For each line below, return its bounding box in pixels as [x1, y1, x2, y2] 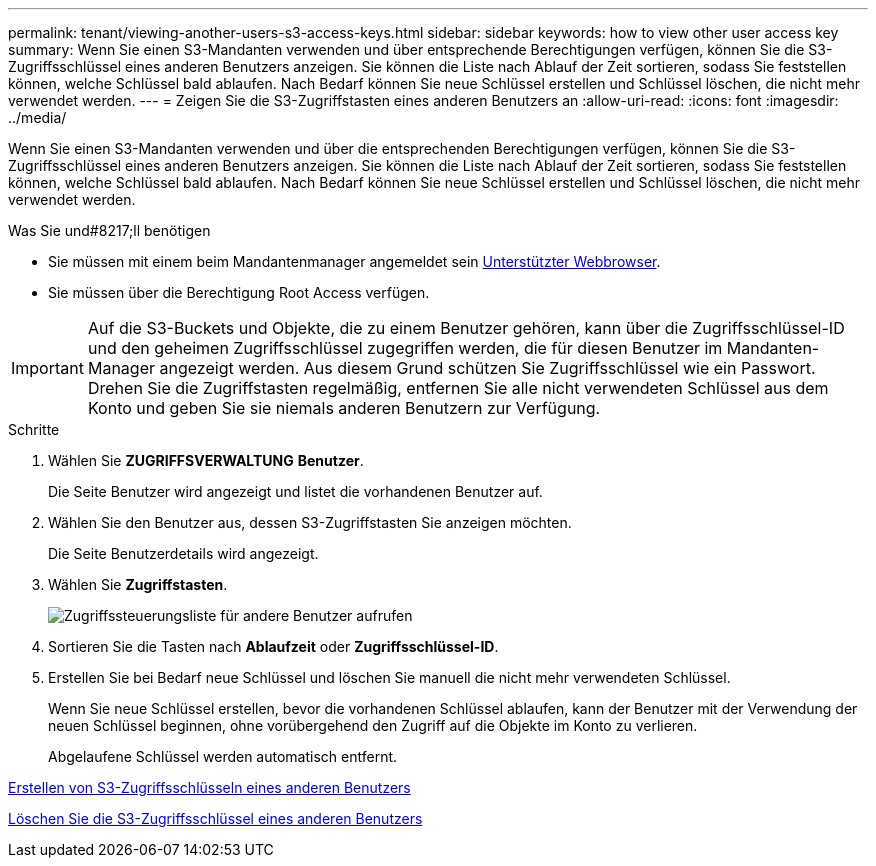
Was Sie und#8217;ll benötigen [8, 222, 211, 239]
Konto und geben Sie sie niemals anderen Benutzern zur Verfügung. [87, 398, 601, 418]
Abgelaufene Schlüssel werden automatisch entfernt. [48, 748, 398, 765]
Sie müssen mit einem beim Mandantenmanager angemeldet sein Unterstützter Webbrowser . [48, 253, 661, 270]
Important [11, 358, 84, 378]
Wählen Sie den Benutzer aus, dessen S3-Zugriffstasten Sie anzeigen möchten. [48, 514, 572, 531]
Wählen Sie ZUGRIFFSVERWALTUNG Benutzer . [48, 452, 364, 469]
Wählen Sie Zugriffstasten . [48, 576, 228, 593]
